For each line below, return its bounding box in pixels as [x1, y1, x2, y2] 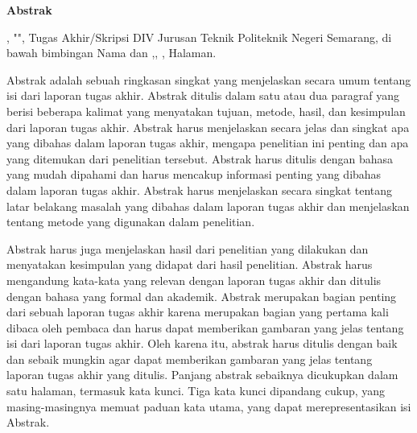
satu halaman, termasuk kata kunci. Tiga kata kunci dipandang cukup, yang [6, 382, 386, 399]
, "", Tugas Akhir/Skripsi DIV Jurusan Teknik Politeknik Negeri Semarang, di [6, 28, 392, 45]
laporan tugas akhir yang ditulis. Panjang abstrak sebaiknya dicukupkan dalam [6, 366, 398, 383]
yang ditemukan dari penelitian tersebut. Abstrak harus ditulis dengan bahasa [6, 150, 394, 167]
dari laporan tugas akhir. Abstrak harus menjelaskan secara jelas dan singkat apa [6, 118, 410, 135]
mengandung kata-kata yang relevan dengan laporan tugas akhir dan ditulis [6, 271, 382, 288]
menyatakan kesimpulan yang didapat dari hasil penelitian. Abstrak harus [6, 256, 373, 273]
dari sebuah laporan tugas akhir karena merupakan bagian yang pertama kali [6, 303, 389, 320]
